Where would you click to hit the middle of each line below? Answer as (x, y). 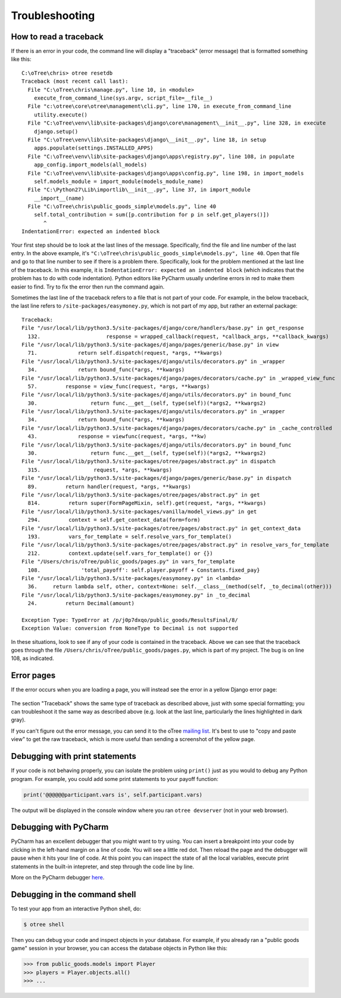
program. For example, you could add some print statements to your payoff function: (115, 779)
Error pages (33, 676)
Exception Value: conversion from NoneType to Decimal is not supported (130, 628)
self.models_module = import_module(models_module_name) (118, 181)
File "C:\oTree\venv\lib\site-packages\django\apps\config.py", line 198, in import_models (166, 173)
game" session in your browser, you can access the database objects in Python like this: (119, 949)
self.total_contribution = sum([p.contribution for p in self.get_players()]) (151, 215)
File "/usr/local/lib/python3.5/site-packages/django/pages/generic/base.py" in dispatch (157, 478)
